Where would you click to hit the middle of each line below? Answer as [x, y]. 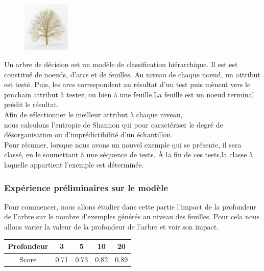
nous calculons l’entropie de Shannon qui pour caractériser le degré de [114, 124]
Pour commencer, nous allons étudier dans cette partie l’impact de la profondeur [130, 206]
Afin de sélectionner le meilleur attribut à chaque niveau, [93, 114]
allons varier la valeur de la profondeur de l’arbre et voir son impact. [112, 226]
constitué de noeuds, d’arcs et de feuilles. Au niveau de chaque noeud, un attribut [132, 74]
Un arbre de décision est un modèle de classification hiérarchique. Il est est [121, 64]
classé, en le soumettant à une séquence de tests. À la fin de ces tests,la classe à [129, 154]
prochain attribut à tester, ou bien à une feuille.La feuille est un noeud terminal [129, 94]
